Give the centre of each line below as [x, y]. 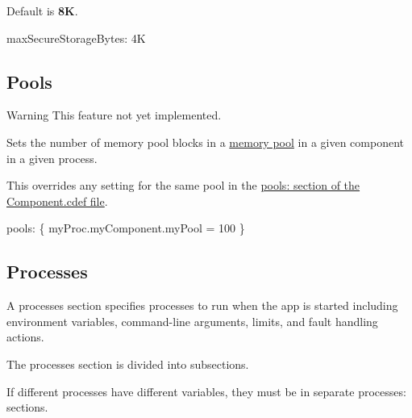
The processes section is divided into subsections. [128, 364]
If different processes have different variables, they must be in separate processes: [206, 391]
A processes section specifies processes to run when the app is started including [202, 305]
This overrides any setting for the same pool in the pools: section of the [183, 185]
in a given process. [52, 158]
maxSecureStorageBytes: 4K [76, 38]
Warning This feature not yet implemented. [114, 115]
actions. [25, 337]
